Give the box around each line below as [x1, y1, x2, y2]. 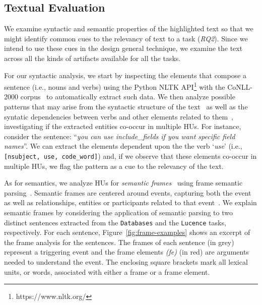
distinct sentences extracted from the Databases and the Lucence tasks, [4, 217, 226, 227]
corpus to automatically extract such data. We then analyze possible [20, 91, 235, 102]
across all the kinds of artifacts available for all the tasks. [4, 52, 181, 63]
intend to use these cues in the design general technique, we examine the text [4, 43, 243, 53]
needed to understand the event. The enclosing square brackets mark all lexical [4, 257, 248, 267]
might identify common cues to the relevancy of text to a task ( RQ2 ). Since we [4, 33, 248, 43]
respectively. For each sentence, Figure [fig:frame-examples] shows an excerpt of [4, 227, 250, 237]
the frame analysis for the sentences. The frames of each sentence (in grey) [4, 236, 234, 247]
